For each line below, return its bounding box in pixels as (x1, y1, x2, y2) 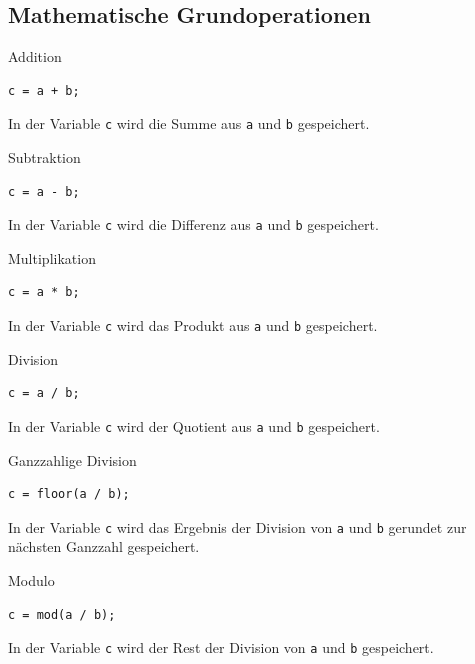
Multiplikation (8, 247, 96, 268)
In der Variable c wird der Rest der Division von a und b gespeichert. (8, 637, 434, 658)
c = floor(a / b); (8, 487, 130, 502)
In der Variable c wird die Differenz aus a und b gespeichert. (8, 214, 379, 235)
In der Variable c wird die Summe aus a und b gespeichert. (8, 113, 370, 134)
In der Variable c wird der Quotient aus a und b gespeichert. (8, 415, 380, 436)
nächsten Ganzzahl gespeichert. (8, 536, 200, 557)
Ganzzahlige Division (8, 449, 137, 470)
